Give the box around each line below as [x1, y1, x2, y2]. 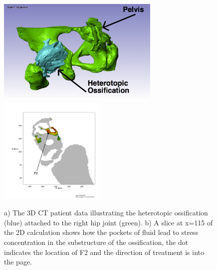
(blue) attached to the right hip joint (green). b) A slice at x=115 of [4, 217, 213, 227]
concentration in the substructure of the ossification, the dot [4, 236, 189, 247]
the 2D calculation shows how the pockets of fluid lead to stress [4, 227, 199, 237]
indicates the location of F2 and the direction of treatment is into [4, 246, 204, 257]
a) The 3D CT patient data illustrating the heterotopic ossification [4, 207, 208, 218]
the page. [4, 256, 32, 267]
